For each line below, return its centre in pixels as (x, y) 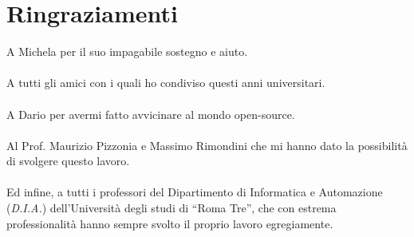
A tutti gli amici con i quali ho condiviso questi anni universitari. (166, 83)
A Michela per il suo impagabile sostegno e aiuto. (127, 51)
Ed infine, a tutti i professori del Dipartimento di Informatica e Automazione (195, 192)
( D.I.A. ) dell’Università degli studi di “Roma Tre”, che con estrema (172, 208)
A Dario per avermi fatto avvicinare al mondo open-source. (151, 114)
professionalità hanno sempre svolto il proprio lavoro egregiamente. (170, 223)
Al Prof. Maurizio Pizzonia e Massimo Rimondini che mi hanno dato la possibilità (207, 145)
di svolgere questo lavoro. (68, 161)
